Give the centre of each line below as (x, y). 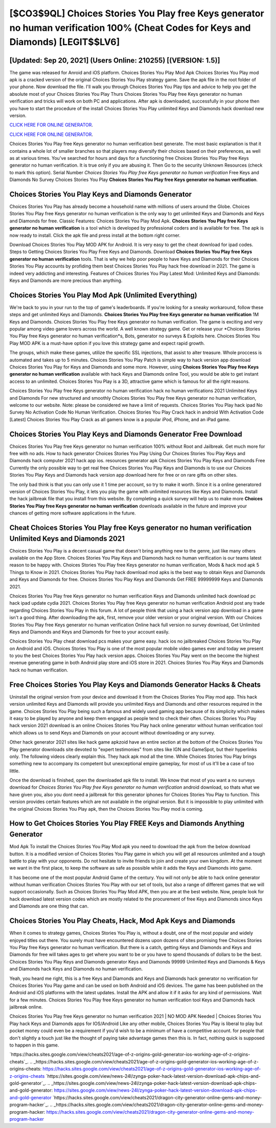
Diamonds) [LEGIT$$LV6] (65, 42)
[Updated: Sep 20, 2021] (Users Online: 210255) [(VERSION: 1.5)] (115, 60)
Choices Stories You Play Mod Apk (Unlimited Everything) (103, 295)
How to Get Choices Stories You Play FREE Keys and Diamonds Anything (127, 823)
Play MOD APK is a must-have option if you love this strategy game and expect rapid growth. (107, 343)
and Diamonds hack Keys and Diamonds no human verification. (76, 969)
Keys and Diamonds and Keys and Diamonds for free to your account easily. (89, 632)
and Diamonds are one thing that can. (49, 906)
